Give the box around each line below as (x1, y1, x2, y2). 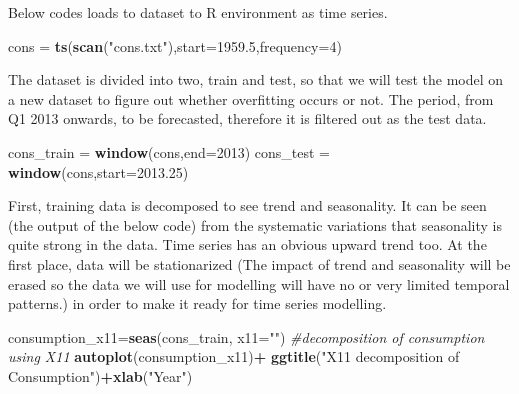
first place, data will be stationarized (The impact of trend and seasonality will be (8, 253, 511, 274)
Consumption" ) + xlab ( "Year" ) (8, 365, 193, 386)
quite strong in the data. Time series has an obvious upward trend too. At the (8, 234, 487, 255)
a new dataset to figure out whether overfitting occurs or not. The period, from (8, 88, 494, 109)
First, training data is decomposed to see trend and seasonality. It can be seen (8, 195, 487, 216)
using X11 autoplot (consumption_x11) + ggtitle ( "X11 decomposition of (8, 346, 460, 367)
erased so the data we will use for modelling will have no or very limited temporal (8, 273, 510, 294)
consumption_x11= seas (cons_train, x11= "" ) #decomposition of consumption (8, 326, 485, 347)
